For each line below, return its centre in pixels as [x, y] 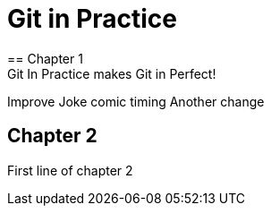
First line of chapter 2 [70, 170]
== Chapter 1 [45, 58]
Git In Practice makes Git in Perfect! [112, 73]
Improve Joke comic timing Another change [136, 101]
